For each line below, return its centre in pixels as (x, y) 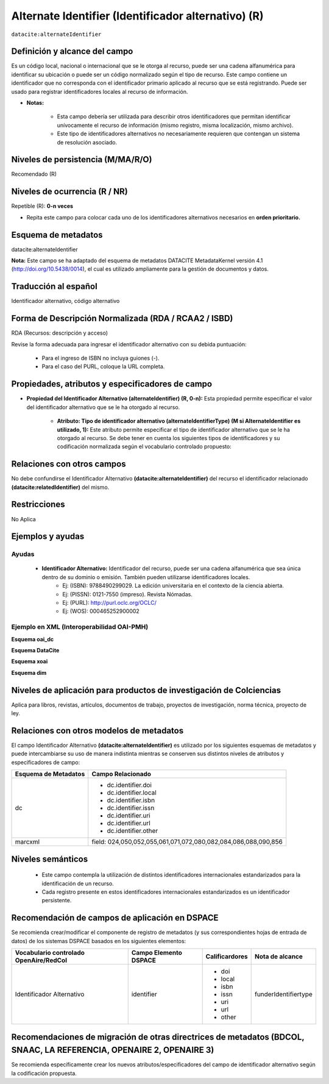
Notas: (35, 103)
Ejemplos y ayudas (48, 537)
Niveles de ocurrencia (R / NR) (69, 192)
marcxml (27, 842)
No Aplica (23, 519)
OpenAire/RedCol (41, 960)
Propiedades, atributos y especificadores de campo (112, 384)
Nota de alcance (278, 956)
